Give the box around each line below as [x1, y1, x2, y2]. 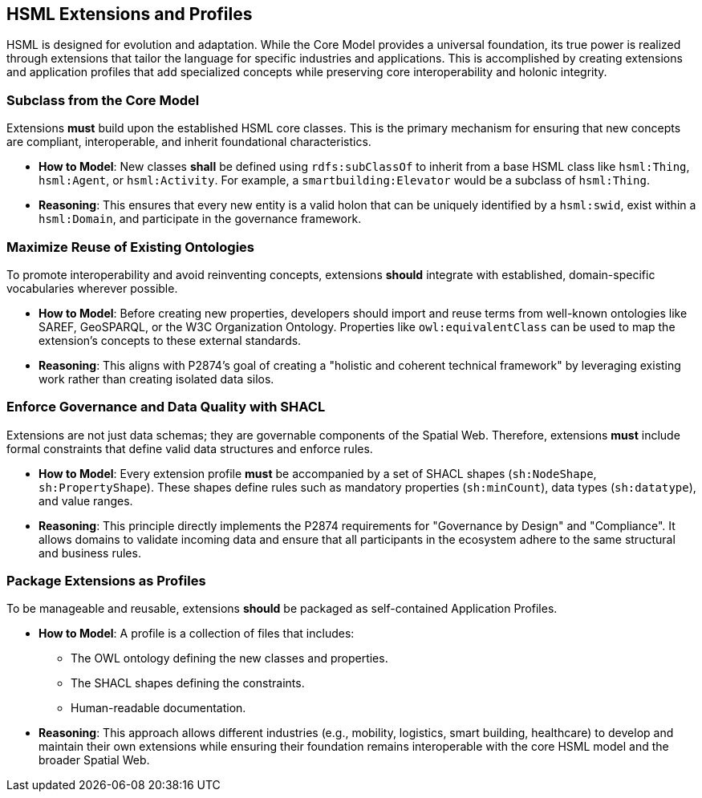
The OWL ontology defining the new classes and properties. [71, 651, 388, 666]
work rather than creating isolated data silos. [39, 371, 274, 386]
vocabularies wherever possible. [6, 281, 178, 295]
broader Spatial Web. [39, 753, 150, 768]
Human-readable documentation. [71, 701, 246, 715]
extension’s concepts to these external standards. [39, 333, 302, 347]
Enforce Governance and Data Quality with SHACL [6, 399, 326, 415]
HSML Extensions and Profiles [6, 4, 253, 24]
